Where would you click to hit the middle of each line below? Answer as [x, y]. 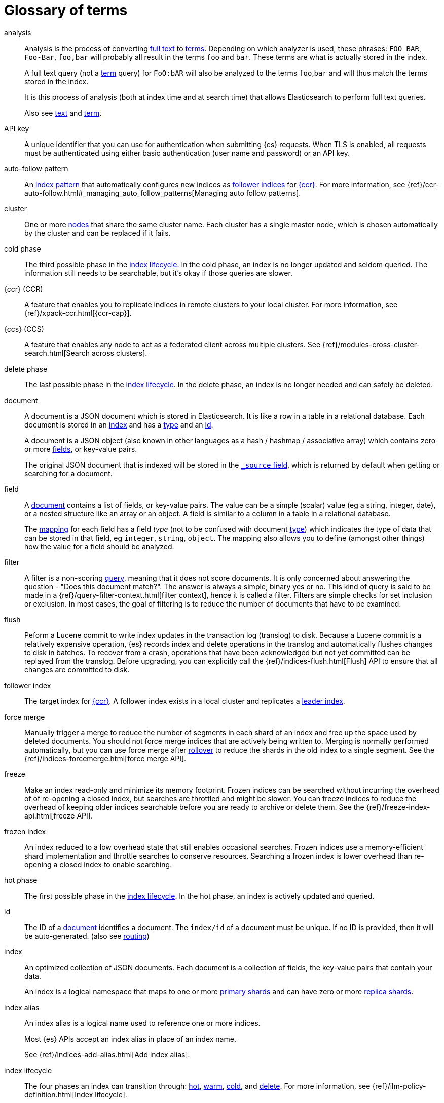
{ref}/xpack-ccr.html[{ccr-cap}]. [78, 313]
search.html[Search [57, 353]
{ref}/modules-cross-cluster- [371, 344]
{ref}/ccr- [423, 184]
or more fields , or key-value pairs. [81, 449]
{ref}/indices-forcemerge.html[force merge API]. [105, 758]
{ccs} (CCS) [24, 329]
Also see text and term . [63, 113]
